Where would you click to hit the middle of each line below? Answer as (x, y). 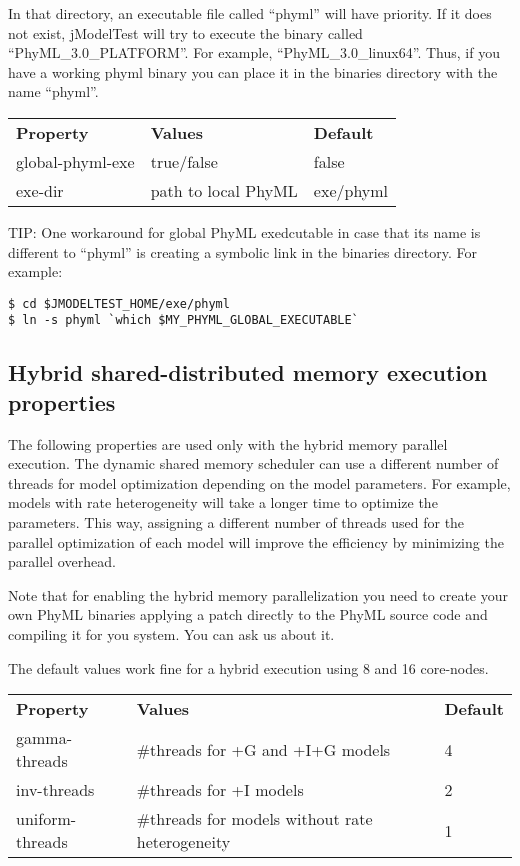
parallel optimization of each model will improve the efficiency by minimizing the (256, 541)
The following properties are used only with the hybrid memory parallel (228, 443)
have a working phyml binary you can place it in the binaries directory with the (253, 71)
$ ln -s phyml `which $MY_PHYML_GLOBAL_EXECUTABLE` (183, 320)
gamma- (44, 738)
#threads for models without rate (254, 819)
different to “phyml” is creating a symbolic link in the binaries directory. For (242, 251)
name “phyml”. (53, 91)
